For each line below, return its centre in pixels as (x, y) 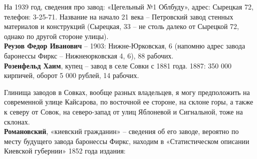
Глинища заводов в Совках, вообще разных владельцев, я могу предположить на (127, 92)
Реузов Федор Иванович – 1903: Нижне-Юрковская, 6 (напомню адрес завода (125, 46)
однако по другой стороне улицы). (56, 36)
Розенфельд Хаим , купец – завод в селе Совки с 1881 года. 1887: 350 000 (118, 65)
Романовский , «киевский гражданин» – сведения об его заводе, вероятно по (121, 131)
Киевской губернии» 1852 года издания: (65, 151)
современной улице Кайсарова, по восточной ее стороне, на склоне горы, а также (129, 102)
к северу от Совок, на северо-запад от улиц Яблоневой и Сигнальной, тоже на (123, 111)
